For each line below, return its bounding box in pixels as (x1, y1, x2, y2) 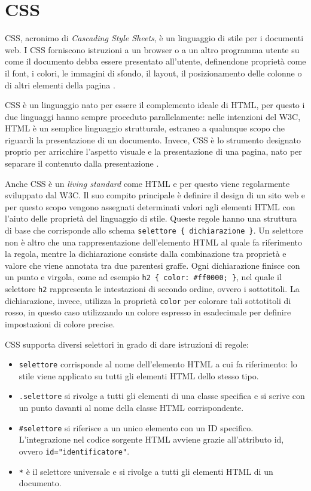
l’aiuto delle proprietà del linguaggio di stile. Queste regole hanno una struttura (5, 212, 297, 225)
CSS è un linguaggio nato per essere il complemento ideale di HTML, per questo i (5, 99, 305, 111)
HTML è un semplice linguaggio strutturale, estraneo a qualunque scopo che (5, 122, 285, 134)
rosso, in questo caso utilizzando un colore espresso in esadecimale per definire (5, 306, 291, 318)
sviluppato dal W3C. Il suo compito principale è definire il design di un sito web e (5, 189, 306, 201)
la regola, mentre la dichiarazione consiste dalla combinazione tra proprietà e (5, 247, 286, 260)
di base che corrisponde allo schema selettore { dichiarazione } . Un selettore (5, 224, 303, 237)
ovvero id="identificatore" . (19, 444, 130, 457)
